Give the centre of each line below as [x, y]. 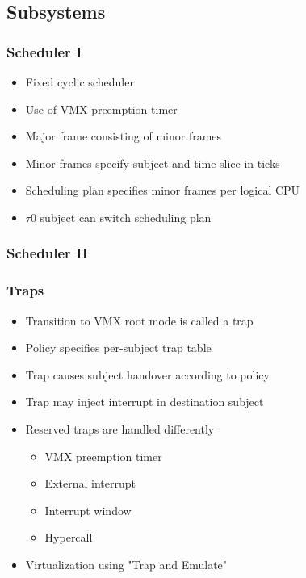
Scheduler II [47, 253]
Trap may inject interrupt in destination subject [145, 402]
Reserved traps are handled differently [120, 429]
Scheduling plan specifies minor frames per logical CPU [163, 190]
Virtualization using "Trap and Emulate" [126, 564]
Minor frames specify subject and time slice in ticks [153, 163]
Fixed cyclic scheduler [80, 82]
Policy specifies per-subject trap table [118, 348]
